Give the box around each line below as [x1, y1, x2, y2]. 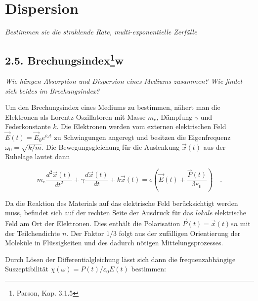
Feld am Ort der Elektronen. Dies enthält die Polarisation [5, 218, 180, 228]
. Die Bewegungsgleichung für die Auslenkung [42, 141, 180, 152]
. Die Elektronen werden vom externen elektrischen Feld [56, 121, 226, 132]
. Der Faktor [66, 228, 104, 238]
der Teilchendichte [5, 228, 60, 238]
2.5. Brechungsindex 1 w [5, 51, 124, 68]
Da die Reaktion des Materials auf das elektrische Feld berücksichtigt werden [5, 198, 238, 208]
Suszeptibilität [5, 264, 48, 274]
